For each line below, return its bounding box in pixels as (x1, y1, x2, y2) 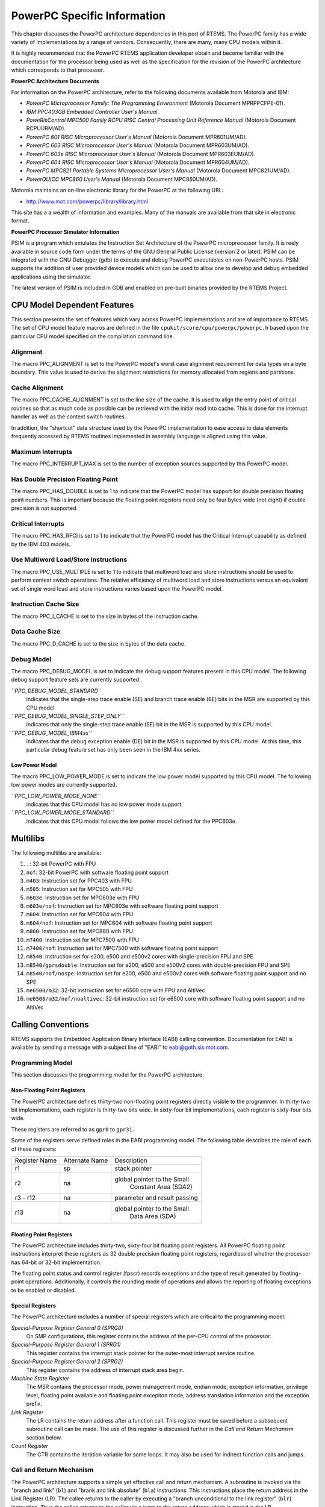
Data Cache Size (11, 628, 60, 636)
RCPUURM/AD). (26, 125, 66, 132)
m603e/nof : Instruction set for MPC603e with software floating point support (26, 902, 218, 910)
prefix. (26, 1400, 43, 1408)
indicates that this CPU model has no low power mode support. (26, 801, 183, 808)
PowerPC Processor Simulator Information (11, 228, 120, 235)
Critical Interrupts (11, 519, 64, 527)
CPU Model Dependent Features (11, 300, 135, 310)
